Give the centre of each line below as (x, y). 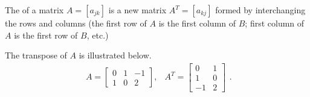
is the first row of (46, 35)
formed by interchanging (260, 10)
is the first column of (197, 23)
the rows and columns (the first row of (76, 23)
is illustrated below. (115, 55)
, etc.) (98, 35)
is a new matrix (137, 10)
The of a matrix (34, 10)
